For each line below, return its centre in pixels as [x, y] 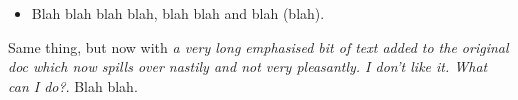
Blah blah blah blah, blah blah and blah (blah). [178, 13]
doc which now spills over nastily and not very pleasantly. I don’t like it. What [248, 66]
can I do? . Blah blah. [73, 85]
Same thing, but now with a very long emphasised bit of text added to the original [258, 46]
